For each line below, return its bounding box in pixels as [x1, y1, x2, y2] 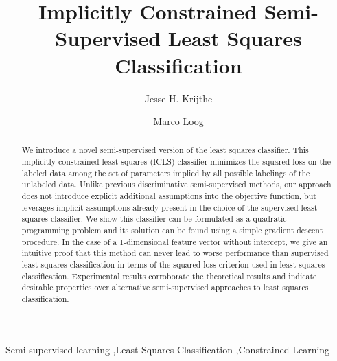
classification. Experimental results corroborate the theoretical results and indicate [21, 270, 317, 281]
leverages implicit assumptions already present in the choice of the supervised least [21, 201, 318, 213]
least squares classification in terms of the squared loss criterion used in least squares [21, 259, 325, 270]
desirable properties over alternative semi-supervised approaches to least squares [21, 281, 309, 293]
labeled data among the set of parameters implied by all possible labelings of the [21, 167, 310, 178]
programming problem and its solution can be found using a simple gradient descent [21, 224, 323, 236]
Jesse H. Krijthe [144, 91, 213, 105]
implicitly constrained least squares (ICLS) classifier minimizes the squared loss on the [21, 156, 331, 167]
